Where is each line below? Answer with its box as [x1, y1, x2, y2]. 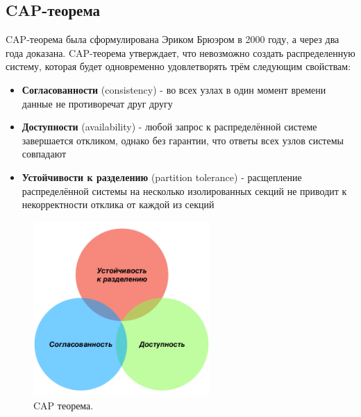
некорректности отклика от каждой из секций [22, 197, 215, 212]
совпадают [22, 146, 67, 161]
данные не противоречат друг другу [22, 96, 173, 110]
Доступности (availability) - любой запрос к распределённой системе [22, 119, 317, 134]
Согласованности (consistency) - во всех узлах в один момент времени [22, 82, 326, 96]
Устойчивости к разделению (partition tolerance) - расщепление [22, 169, 302, 184]
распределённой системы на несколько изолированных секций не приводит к [22, 183, 347, 198]
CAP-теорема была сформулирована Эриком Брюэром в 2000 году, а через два [6, 32, 339, 46]
